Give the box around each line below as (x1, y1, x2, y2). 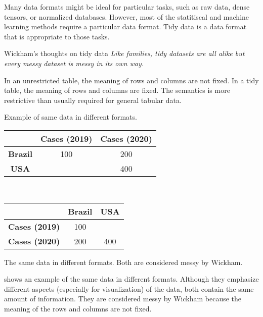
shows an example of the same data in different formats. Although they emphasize (4, 274, 259, 284)
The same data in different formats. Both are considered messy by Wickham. (4, 256, 243, 267)
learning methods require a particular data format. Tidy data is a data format (4, 21, 247, 32)
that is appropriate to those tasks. (4, 31, 110, 41)
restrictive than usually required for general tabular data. (4, 94, 182, 105)
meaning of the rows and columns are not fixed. (4, 303, 152, 313)
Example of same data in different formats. (4, 112, 137, 122)
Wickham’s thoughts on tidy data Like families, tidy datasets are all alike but (4, 48, 245, 59)
